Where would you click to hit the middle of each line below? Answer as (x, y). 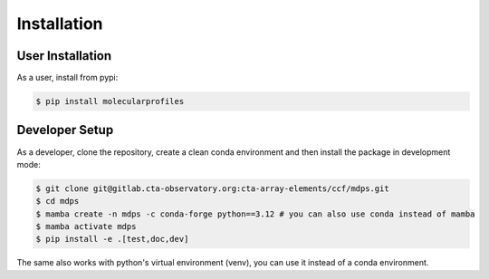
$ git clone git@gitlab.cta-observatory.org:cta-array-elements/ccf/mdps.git (212, 188)
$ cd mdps (58, 201)
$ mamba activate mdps (86, 227)
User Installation (64, 56)
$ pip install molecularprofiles (110, 101)
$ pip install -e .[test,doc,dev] (112, 239)
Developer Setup (65, 130)
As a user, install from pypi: (67, 78)
